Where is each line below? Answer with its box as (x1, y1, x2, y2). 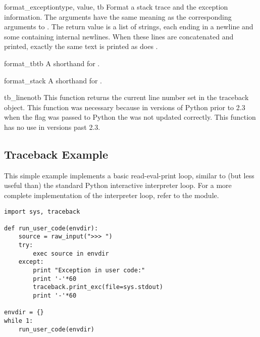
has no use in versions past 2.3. (4, 121, 100, 132)
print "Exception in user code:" (33, 267, 145, 274)
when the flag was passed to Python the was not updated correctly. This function (4, 112, 256, 122)
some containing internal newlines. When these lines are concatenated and (4, 31, 234, 41)
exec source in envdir (33, 250, 109, 257)
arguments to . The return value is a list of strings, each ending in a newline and (4, 21, 253, 32)
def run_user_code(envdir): (4, 224, 98, 232)
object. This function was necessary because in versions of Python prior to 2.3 (4, 102, 245, 112)
